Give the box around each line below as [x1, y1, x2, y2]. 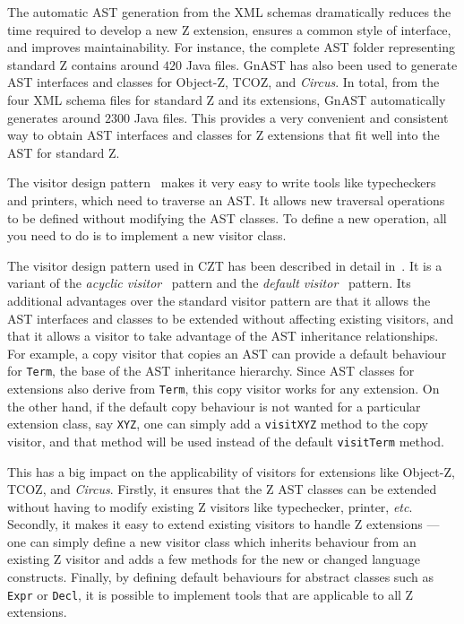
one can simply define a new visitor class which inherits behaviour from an [7, 532, 417, 550]
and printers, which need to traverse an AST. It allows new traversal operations [7, 190, 445, 209]
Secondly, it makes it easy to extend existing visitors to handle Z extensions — [7, 515, 440, 533]
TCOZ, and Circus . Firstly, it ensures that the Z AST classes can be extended [7, 480, 437, 498]
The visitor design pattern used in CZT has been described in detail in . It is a [7, 256, 443, 274]
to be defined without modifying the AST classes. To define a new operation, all [7, 208, 447, 227]
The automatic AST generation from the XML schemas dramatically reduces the [7, 3, 451, 21]
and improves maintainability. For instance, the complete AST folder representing [7, 38, 455, 56]
